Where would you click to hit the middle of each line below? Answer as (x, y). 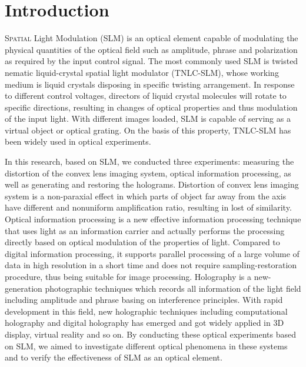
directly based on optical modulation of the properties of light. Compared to (142, 242)
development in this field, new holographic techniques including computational (146, 311)
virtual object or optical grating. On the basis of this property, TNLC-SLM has (148, 130)
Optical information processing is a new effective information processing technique (153, 219)
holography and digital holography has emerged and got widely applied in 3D (144, 323)
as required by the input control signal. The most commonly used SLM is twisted (152, 61)
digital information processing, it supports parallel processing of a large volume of (152, 253)
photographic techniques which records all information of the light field (173, 288)
